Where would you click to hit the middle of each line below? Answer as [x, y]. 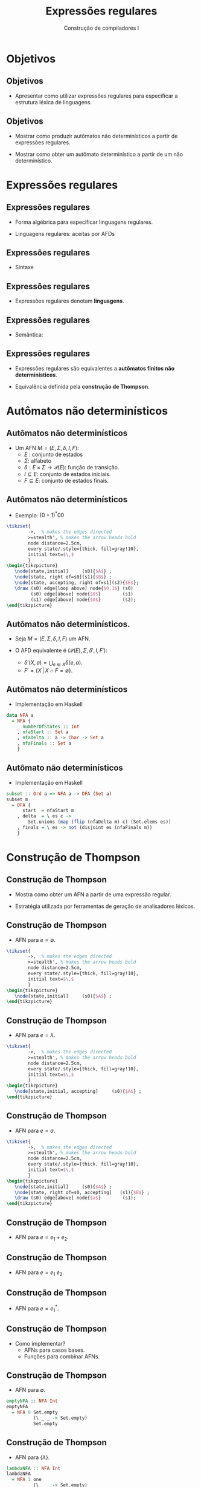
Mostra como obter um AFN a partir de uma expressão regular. [93, 894]
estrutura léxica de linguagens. [53, 102]
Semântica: [29, 334]
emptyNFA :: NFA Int [32, 1401]
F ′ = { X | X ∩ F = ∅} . [48, 671]
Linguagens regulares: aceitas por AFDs [65, 233]
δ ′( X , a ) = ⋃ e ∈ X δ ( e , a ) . [53, 663]
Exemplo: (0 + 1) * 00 [40, 515]
